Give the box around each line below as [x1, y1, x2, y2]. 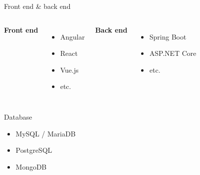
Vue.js [60, 64, 79, 75]
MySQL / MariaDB [15, 128, 76, 138]
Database [4, 111, 32, 122]
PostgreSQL [15, 145, 52, 155]
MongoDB [15, 161, 47, 172]
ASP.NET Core [150, 48, 197, 58]
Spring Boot [150, 31, 187, 42]
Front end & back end [4, 1, 71, 11]
